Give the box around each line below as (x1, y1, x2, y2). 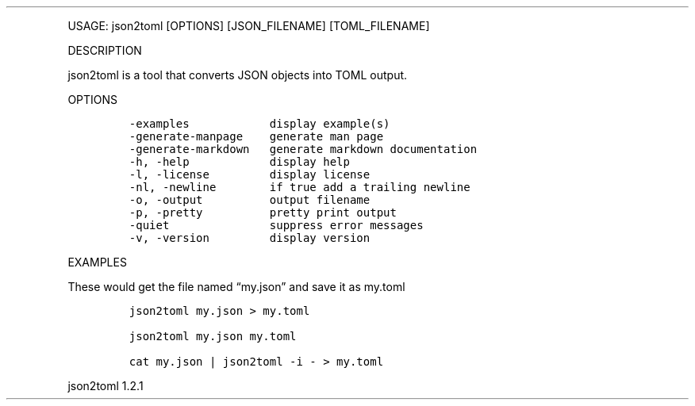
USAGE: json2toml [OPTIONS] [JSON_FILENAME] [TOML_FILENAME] (67, 19, 430, 33)
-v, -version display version (129, 232, 371, 244)
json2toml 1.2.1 (67, 379, 144, 393)
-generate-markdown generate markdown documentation (129, 143, 478, 155)
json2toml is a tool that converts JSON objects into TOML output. (67, 68, 408, 82)
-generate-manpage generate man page (129, 130, 384, 143)
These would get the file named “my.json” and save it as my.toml (67, 280, 405, 293)
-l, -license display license (129, 168, 371, 181)
